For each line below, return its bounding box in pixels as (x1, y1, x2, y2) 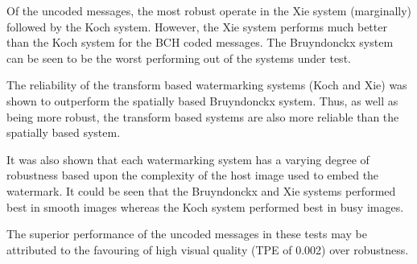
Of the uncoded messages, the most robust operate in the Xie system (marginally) (6, 2, 412, 19)
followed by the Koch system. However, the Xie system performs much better (6, 18, 387, 35)
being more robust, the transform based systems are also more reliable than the (6, 108, 399, 125)
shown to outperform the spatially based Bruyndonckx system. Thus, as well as (6, 92, 398, 109)
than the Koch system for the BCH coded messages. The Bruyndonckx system (6, 34, 394, 51)
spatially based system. (6, 124, 121, 141)
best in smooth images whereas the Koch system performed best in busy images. (6, 198, 404, 215)
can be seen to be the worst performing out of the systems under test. (6, 49, 351, 66)
